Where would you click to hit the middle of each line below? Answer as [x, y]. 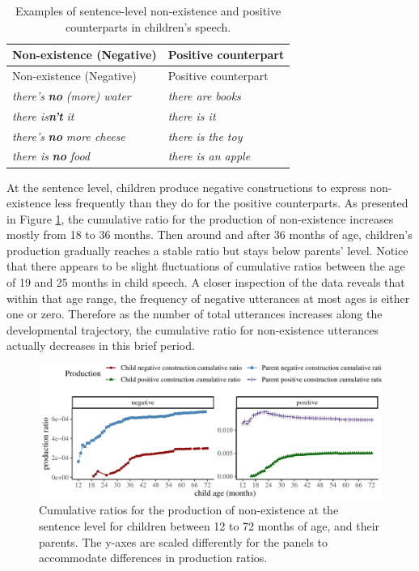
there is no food [51, 156]
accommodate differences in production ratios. [153, 558]
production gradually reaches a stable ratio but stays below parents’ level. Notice [207, 250]
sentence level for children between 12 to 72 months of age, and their [209, 526]
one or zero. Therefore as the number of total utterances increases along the [195, 314]
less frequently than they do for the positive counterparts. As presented [231, 203]
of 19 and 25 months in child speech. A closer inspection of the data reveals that [206, 282]
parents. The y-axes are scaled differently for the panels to [184, 541]
